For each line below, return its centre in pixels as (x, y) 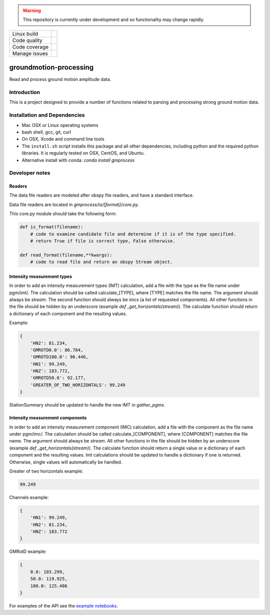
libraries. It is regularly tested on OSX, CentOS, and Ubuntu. (83, 153)
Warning (32, 10)
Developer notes (30, 173)
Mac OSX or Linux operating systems (60, 125)
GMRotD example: (28, 551)
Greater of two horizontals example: (46, 471)
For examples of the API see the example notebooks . (64, 606)
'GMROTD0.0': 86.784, (57, 350)
